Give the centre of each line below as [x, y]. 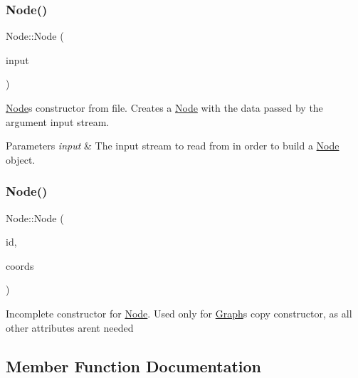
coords [20, 265]
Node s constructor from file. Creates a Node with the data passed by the [164, 107]
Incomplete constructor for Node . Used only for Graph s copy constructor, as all [179, 313]
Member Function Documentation [134, 366]
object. [21, 159]
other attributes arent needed [70, 327]
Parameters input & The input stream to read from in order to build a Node [173, 146]
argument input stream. [58, 121]
